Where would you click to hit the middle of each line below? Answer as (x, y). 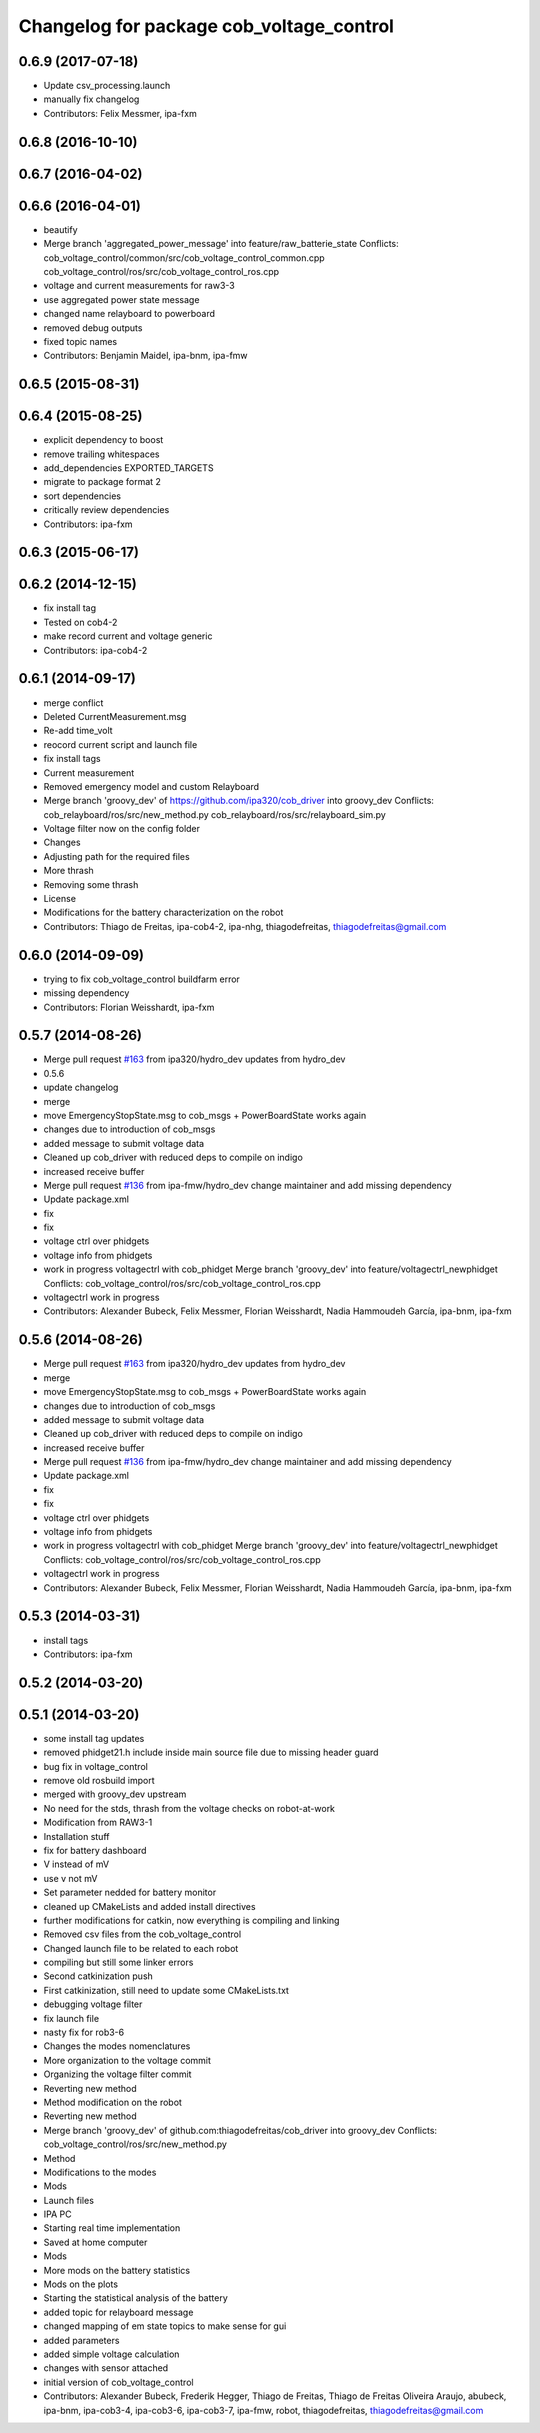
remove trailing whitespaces (101, 454)
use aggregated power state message (121, 299)
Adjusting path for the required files (116, 856)
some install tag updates (94, 1738)
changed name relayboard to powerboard (129, 314)
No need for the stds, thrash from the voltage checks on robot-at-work (189, 1808)
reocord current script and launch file (120, 744)
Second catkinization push (98, 1976)
